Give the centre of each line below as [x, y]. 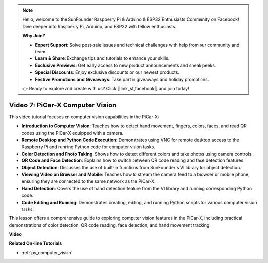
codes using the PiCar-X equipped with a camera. [72, 133]
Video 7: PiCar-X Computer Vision [63, 105]
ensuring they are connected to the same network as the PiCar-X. [89, 181]
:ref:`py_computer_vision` [47, 252]
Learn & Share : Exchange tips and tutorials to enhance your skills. [102, 58]
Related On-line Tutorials [35, 243]
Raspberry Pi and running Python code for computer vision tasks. [89, 147]
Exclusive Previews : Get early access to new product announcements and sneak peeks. [126, 65]
